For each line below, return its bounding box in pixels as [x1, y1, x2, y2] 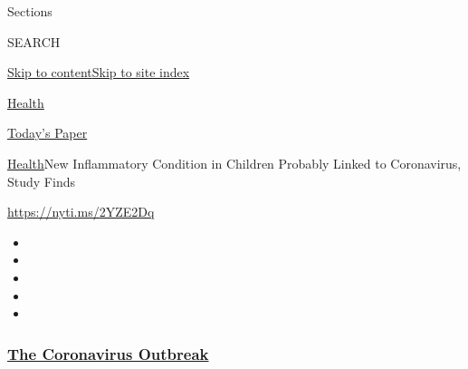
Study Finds [7, 171, 75, 190]
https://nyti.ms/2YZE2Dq [7, 202, 155, 221]
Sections [7, 2, 53, 20]
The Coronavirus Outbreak [7, 342, 209, 364]
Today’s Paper [7, 123, 88, 142]
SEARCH [7, 32, 61, 51]
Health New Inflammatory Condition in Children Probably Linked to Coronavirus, [7, 153, 462, 172]
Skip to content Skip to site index [7, 63, 190, 82]
